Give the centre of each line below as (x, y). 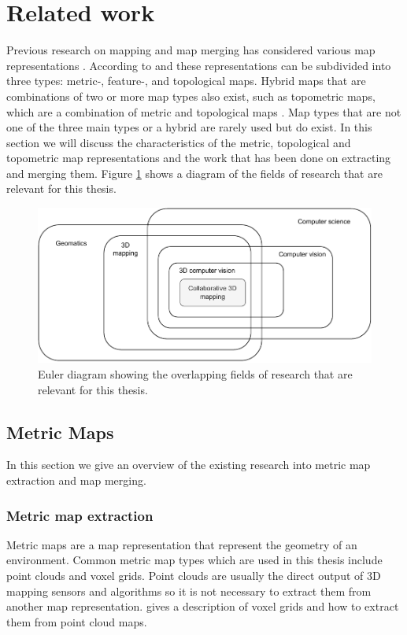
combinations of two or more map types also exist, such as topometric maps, (191, 96)
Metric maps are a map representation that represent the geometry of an (182, 544)
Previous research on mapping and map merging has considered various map (191, 50)
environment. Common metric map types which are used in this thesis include (194, 560)
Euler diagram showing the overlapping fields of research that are (195, 374)
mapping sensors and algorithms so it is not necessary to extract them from (189, 591)
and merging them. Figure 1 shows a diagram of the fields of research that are (194, 173)
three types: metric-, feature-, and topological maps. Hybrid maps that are (186, 81)
